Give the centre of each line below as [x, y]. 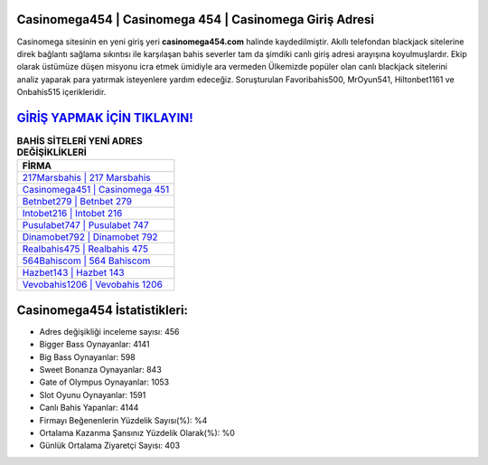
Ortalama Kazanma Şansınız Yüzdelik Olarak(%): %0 [137, 433]
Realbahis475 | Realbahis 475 [85, 249]
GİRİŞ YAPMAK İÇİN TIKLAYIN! [105, 118]
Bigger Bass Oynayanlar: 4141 [94, 345]
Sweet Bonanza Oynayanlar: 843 [100, 370]
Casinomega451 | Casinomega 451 [96, 190]
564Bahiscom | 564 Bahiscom [86, 261]
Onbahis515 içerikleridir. [61, 92]
